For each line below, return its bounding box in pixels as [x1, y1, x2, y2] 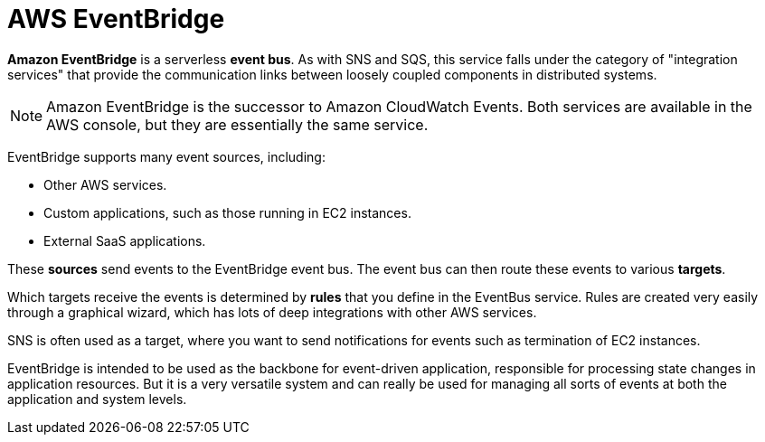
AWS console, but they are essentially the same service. [46, 115, 429, 134]
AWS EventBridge [7, 4, 225, 34]
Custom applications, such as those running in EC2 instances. [43, 204, 411, 221]
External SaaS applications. [43, 232, 206, 249]
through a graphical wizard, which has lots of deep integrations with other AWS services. [7, 304, 537, 320]
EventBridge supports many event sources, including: [7, 148, 326, 165]
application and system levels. [7, 390, 187, 407]
